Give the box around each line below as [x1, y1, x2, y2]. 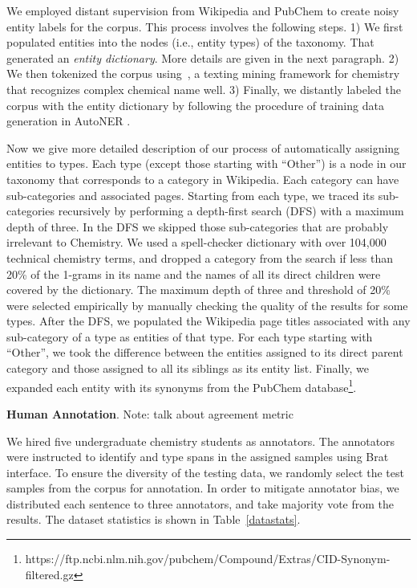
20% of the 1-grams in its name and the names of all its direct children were [6, 265, 381, 282]
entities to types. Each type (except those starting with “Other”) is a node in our [6, 155, 407, 172]
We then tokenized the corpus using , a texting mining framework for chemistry [6, 65, 400, 82]
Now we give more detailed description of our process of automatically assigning [6, 139, 400, 156]
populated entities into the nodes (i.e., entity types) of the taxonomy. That [6, 34, 374, 51]
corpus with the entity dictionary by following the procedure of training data [6, 96, 384, 113]
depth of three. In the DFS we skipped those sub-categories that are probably [6, 218, 389, 235]
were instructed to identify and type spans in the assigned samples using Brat [6, 448, 389, 465]
